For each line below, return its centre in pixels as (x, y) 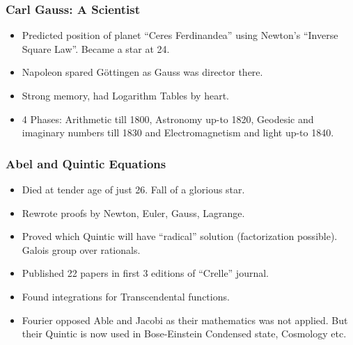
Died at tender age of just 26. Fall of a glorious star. (133, 189)
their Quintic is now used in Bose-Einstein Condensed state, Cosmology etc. (184, 334)
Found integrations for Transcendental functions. (126, 296)
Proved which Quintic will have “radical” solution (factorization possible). (180, 236)
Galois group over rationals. (81, 249)
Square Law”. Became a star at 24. (96, 48)
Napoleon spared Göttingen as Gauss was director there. (142, 72)
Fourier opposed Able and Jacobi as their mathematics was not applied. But (185, 320)
